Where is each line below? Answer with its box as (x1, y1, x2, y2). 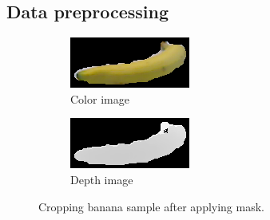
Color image (70, 90, 129, 107)
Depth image (70, 171, 133, 187)
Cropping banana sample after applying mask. (38, 198, 264, 214)
